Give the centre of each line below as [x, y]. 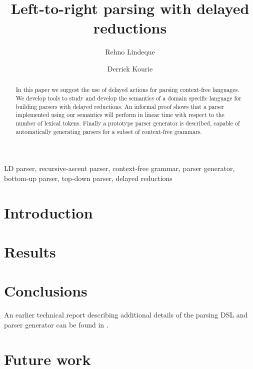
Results [30, 251]
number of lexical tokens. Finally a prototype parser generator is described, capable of [128, 123]
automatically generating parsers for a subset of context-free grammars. [109, 131]
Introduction [48, 212]
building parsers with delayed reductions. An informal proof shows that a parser [120, 106]
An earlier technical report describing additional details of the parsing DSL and [126, 315]
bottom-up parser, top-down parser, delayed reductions [88, 178]
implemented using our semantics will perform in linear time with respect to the [120, 115]
